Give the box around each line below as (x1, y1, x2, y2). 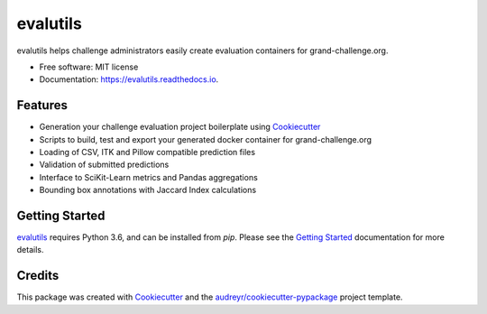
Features (16, 97, 68, 113)
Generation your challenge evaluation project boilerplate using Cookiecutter (39, 122, 321, 133)
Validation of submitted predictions (39, 159, 170, 171)
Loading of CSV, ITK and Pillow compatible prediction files (39, 147, 256, 158)
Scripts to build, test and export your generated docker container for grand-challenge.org (39, 134, 372, 144)
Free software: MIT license (39, 61, 139, 72)
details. (16, 245, 44, 255)
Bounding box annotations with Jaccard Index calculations (39, 185, 257, 196)
